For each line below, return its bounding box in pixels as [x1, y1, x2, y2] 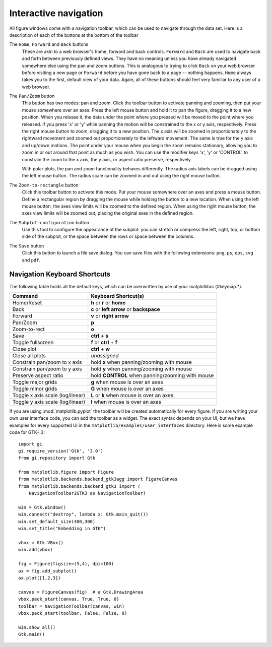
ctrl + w [91, 345, 110, 352]
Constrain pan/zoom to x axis [12, 358, 82, 365]
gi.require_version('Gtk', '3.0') [18, 448, 103, 454]
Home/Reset [12, 299, 42, 306]
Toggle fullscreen [12, 339, 54, 346]
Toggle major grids [12, 378, 57, 385]
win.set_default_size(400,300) [18, 519, 96, 524]
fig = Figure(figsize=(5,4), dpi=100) [18, 561, 114, 567]
